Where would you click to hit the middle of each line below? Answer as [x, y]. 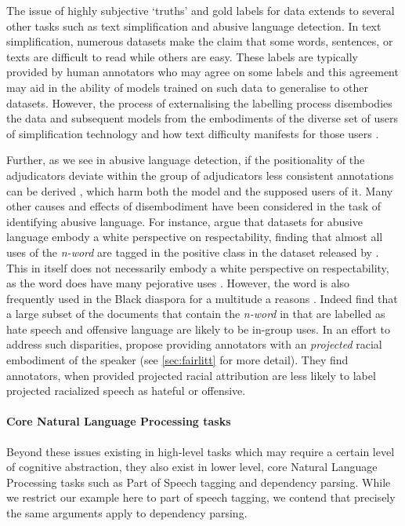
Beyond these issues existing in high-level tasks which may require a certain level [201, 451]
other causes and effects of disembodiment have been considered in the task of [194, 206]
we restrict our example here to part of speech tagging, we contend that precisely [201, 497]
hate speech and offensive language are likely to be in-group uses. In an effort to [198, 329]
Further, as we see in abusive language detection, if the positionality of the [186, 160]
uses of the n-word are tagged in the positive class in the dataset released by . [193, 252]
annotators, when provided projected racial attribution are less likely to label [191, 375]
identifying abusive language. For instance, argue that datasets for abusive [184, 221]
